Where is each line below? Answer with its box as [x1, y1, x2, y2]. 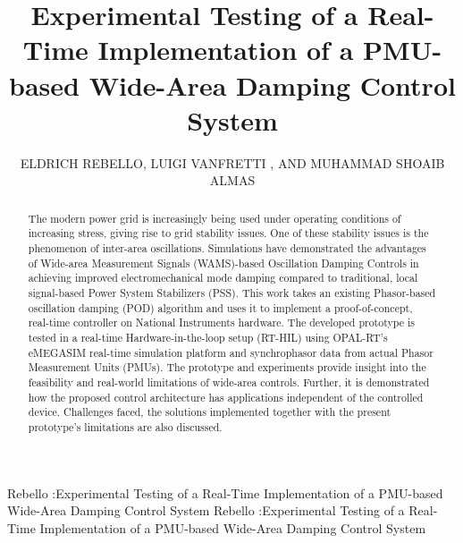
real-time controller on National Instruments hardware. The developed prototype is [28, 315, 415, 330]
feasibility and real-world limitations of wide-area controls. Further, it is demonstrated [28, 374, 430, 389]
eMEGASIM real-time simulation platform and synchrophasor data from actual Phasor [28, 344, 434, 360]
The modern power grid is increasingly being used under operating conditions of [28, 210, 401, 225]
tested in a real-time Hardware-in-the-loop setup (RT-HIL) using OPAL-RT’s [28, 329, 388, 344]
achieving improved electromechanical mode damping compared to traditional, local [28, 270, 418, 285]
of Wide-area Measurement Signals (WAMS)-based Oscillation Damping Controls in [28, 255, 419, 270]
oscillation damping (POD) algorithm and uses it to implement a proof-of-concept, [28, 300, 413, 315]
